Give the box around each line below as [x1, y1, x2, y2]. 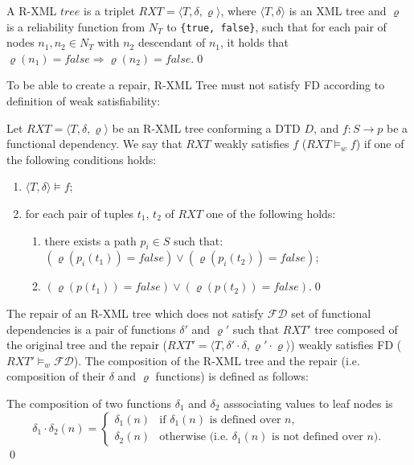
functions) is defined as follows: [155, 368, 309, 385]
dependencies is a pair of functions [6, 320, 176, 337]
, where [220, 2, 256, 19]
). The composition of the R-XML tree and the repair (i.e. [73, 352, 360, 368]
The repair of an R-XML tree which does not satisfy [6, 304, 264, 321]
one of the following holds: [206, 205, 336, 221]
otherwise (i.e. [159, 431, 228, 443]
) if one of [355, 135, 404, 152]
